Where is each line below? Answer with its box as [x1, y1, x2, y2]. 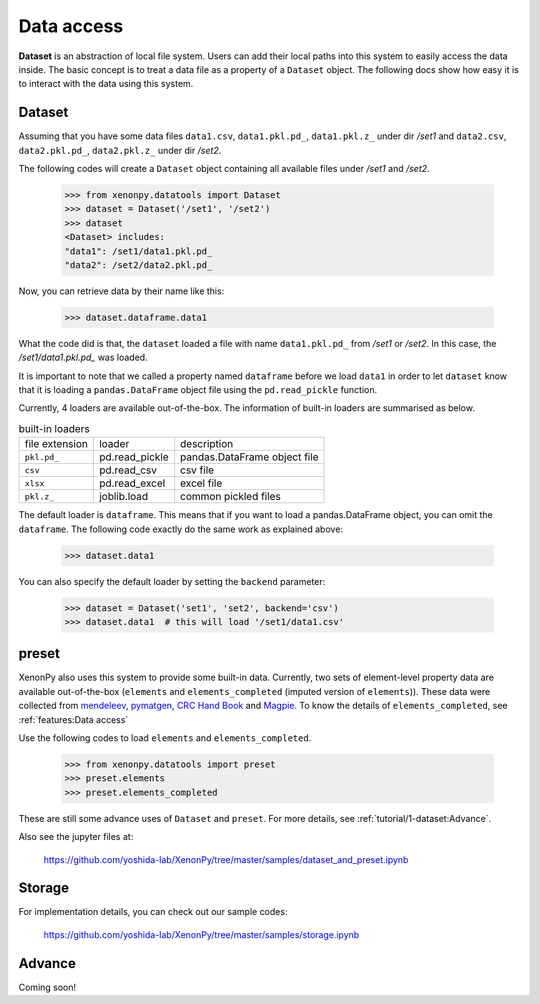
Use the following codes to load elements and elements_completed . [18, 732, 312, 744]
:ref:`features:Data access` [18, 713, 129, 725]
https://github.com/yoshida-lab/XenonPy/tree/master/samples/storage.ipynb [43, 928, 360, 940]
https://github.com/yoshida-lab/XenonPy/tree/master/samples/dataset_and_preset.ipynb [43, 853, 409, 865]
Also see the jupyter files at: [18, 831, 134, 843]
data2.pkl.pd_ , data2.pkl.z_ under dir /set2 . [18, 144, 222, 156]
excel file [180, 476, 223, 490]
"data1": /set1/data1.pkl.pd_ [64, 245, 213, 257]
